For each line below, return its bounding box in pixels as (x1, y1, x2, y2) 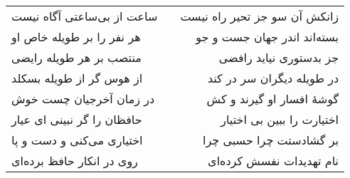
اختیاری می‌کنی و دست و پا (11, 132, 143, 148)
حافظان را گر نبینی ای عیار (11, 111, 142, 127)
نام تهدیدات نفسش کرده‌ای (208, 152, 339, 169)
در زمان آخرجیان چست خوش (11, 90, 155, 107)
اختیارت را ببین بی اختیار (221, 111, 339, 127)
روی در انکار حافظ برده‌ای (11, 152, 138, 169)
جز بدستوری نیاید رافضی (218, 49, 339, 66)
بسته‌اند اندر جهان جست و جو (196, 28, 339, 45)
